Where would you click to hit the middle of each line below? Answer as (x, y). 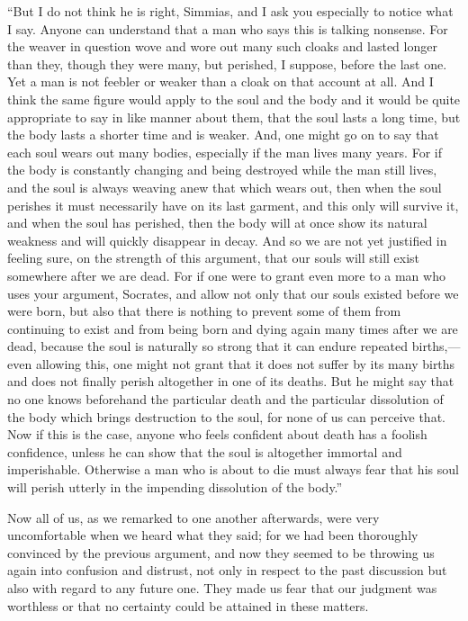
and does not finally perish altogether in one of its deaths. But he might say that (231, 381)
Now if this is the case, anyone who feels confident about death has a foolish (217, 434)
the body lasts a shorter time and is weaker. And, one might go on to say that (223, 135)
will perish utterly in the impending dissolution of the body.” (175, 487)
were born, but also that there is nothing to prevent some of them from (204, 311)
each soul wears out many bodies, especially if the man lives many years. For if (225, 152)
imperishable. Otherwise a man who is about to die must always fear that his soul (233, 469)
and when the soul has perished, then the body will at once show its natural (217, 223)
